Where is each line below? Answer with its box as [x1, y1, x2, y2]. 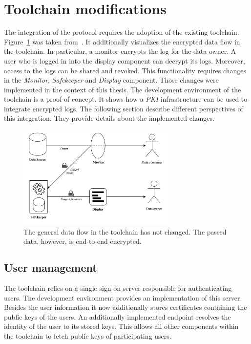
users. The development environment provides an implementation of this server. [4, 292, 242, 302]
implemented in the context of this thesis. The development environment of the [4, 84, 241, 94]
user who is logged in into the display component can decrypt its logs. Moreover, [4, 55, 245, 65]
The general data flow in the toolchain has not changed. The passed [23, 226, 227, 236]
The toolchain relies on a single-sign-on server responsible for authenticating [4, 283, 232, 293]
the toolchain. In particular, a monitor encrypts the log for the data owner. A [4, 46, 236, 56]
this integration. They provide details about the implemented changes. [4, 113, 214, 123]
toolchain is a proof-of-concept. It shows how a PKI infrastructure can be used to [4, 94, 248, 104]
